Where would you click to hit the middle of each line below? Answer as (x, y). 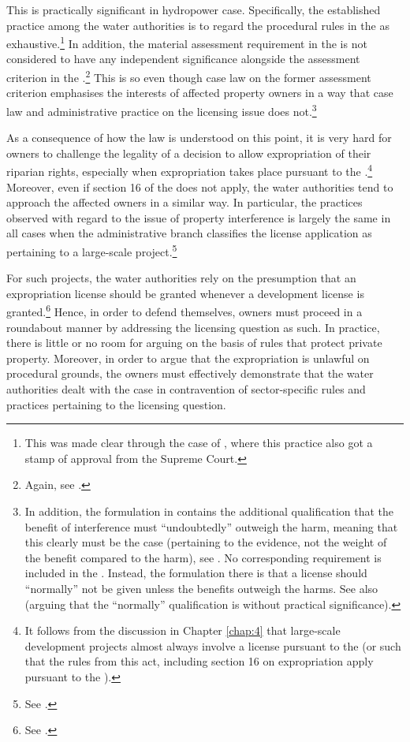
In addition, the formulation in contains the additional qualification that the (209, 511)
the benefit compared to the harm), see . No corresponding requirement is (203, 557)
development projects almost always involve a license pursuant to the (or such (213, 645)
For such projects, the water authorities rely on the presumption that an (181, 278)
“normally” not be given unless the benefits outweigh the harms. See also (201, 588)
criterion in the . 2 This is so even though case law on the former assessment (189, 76)
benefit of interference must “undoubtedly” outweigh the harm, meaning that (211, 526)
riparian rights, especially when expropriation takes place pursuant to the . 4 (190, 170)
